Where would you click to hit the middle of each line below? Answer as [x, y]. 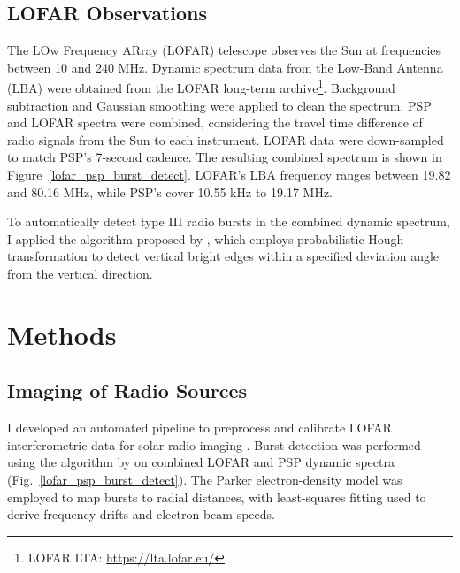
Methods [62, 334]
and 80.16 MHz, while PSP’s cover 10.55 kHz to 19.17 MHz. [170, 191]
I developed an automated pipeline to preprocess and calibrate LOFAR [199, 428]
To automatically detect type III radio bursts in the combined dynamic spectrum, [229, 222]
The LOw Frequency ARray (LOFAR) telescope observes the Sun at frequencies [224, 50]
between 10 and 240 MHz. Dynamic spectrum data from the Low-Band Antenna [225, 67]
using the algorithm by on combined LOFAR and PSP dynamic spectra [201, 462]
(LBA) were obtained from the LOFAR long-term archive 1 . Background [201, 87]
